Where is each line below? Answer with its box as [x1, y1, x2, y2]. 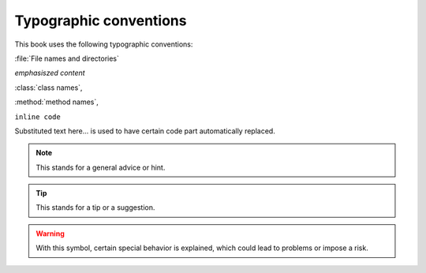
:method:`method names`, [14, 97, 99, 107]
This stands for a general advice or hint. [35, 163, 166, 172]
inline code [14, 112, 61, 122]
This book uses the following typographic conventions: [14, 39, 193, 49]
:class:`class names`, [14, 83, 83, 92]
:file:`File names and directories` [14, 54, 120, 63]
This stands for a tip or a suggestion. [35, 203, 155, 212]
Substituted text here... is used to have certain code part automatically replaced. [14, 126, 275, 136]
